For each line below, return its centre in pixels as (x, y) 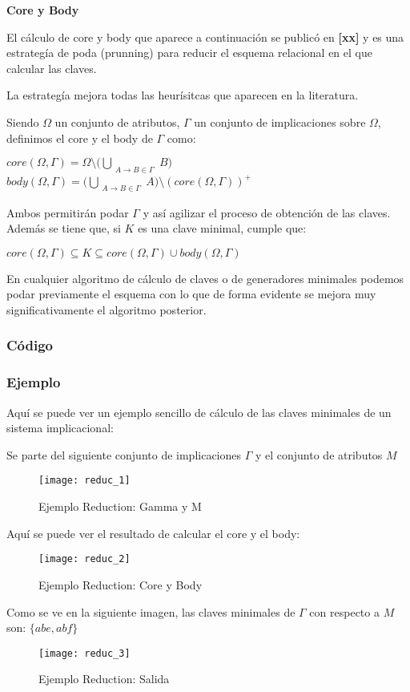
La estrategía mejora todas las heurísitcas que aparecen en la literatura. (183, 95)
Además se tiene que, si (64, 228)
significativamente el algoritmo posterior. (107, 309)
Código (30, 345)
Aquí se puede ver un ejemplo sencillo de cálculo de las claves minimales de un (199, 412)
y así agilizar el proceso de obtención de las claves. (267, 212)
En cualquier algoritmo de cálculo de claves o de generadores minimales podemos (205, 278)
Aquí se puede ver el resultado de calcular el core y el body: (153, 533)
